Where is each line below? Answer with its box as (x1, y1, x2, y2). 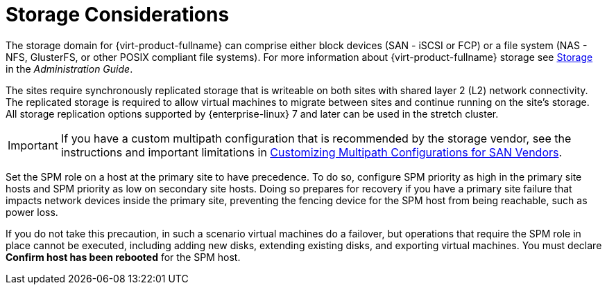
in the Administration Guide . (6, 62, 133, 75)
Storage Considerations (6, 3, 230, 26)
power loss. (6, 206, 58, 218)
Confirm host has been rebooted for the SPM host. (6, 251, 241, 263)
